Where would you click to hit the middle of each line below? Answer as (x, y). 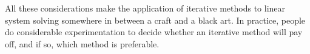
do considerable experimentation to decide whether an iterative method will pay (154, 32)
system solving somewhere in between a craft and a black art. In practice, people (155, 20)
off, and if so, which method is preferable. (82, 43)
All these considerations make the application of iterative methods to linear (145, 8)
